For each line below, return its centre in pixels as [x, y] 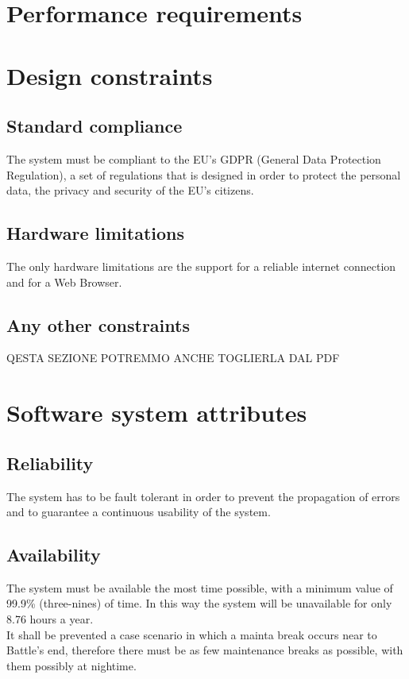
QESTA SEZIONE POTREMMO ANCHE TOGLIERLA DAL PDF [173, 358]
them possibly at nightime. [71, 665]
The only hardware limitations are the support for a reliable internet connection [201, 266]
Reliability [50, 463]
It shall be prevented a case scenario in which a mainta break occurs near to [192, 634]
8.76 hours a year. [50, 619]
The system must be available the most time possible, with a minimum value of [200, 587]
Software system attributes [157, 413]
